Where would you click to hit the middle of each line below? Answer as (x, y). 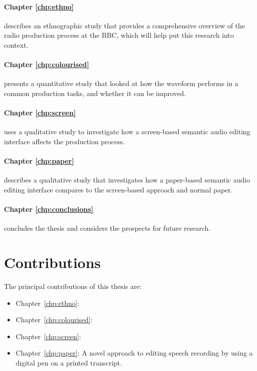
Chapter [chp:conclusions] (49, 209)
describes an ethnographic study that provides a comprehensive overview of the (125, 25)
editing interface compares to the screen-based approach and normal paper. (118, 189)
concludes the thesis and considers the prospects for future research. (107, 228)
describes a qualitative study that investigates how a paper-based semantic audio (127, 180)
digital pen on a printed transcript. (69, 363)
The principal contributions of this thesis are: (73, 286)
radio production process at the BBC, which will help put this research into (119, 35)
